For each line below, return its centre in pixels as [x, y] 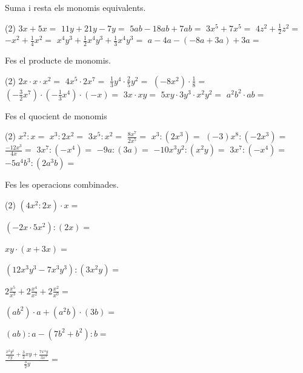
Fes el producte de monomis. [58, 60]
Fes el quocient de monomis [56, 115]
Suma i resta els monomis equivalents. [75, 7]
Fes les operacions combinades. [62, 184]
